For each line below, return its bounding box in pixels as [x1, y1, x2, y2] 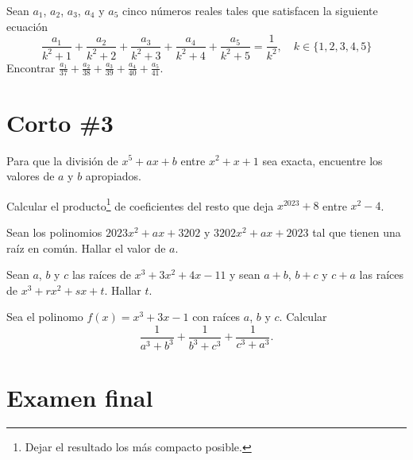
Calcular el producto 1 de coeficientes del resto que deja [6, 195, 274, 214]
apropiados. [85, 168, 141, 184]
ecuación [6, 17, 48, 34]
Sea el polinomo [6, 308, 83, 325]
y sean [230, 266, 261, 283]
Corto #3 [6, 106, 114, 138]
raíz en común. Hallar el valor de [6, 239, 166, 256]
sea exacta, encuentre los [262, 152, 383, 168]
